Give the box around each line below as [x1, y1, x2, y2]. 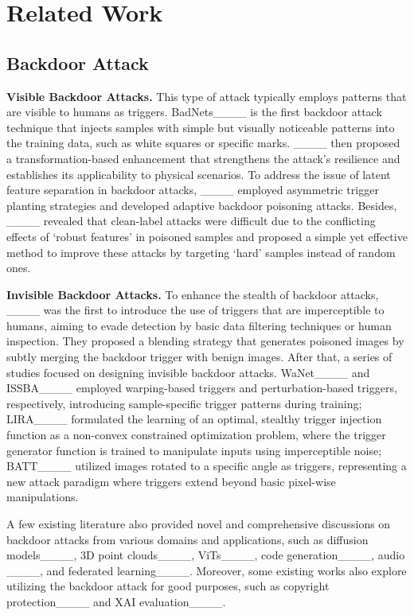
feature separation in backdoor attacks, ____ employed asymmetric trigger [6, 181, 379, 198]
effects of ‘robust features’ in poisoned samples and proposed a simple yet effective [6, 228, 408, 244]
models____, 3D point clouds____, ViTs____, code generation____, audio [6, 547, 405, 563]
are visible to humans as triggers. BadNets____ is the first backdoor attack [6, 103, 382, 120]
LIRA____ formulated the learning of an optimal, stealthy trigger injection [6, 411, 382, 427]
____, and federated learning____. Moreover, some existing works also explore [6, 562, 407, 578]
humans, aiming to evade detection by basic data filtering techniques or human [6, 317, 392, 333]
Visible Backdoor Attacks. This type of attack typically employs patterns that [6, 88, 407, 104]
